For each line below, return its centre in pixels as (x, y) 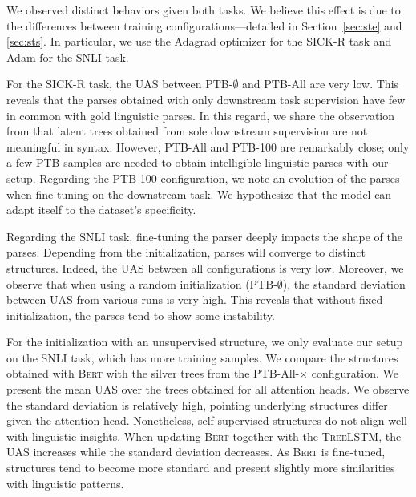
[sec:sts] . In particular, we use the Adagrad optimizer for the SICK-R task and (199, 41)
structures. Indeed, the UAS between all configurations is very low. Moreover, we (205, 267)
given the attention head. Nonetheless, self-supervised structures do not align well (207, 420)
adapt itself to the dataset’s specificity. (101, 210)
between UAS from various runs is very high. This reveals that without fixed (195, 299)
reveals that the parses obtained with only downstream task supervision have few (206, 99)
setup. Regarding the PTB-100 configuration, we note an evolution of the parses (203, 178)
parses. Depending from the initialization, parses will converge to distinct (186, 252)
